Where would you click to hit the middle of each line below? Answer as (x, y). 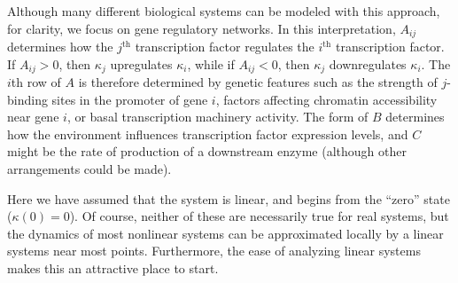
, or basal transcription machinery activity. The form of (217, 117)
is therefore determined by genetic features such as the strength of (258, 82)
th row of (36, 82)
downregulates (368, 63)
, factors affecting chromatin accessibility (326, 99)
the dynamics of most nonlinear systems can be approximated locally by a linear (225, 233)
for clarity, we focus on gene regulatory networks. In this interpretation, (202, 28)
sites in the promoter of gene (130, 99)
